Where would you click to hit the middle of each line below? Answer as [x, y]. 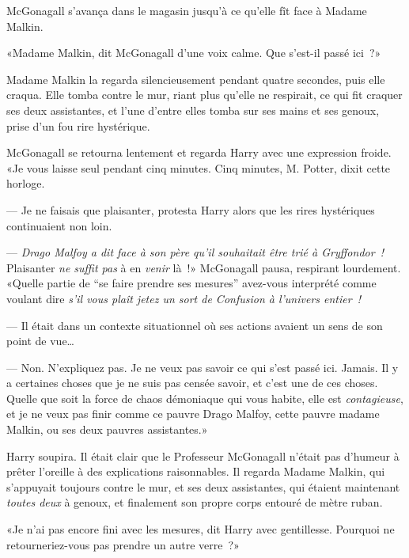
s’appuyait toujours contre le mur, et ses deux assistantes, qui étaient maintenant [203, 486]
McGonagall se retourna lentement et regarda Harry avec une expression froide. [199, 152]
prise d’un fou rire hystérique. [78, 125]
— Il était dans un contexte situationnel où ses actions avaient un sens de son [195, 325]
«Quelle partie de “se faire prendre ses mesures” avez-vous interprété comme [191, 283]
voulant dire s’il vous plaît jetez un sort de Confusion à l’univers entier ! [184, 298]
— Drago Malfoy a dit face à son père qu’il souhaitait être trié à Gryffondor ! [195, 252]
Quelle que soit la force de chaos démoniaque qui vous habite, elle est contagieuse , [205, 398]
